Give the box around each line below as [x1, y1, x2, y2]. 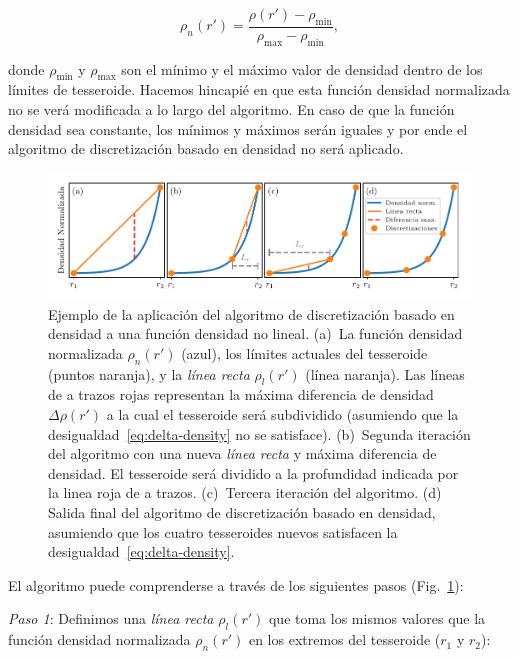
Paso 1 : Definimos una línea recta [8, 608, 214, 629]
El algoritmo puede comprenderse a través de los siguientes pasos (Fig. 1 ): [8, 574, 464, 595]
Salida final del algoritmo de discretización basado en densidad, [48, 502, 436, 523]
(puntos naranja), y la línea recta [48, 363, 250, 384]
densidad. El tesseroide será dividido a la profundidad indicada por [48, 462, 459, 483]
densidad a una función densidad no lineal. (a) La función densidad [48, 323, 463, 344]
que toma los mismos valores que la [268, 608, 486, 629]
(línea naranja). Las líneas [305, 363, 465, 384]
